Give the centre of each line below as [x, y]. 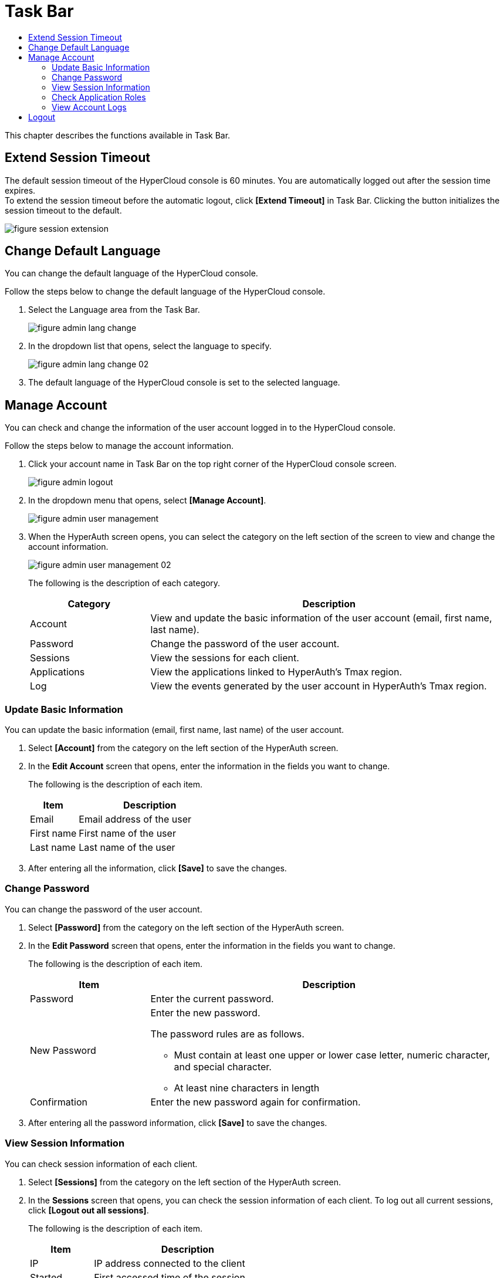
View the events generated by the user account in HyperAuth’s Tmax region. [319, 686]
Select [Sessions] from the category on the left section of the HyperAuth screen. [185, 1182]
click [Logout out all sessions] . [89, 1210]
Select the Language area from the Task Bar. [114, 310]
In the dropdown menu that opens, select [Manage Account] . [147, 501]
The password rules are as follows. [227, 1034]
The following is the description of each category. [124, 583]
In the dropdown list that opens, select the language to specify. [150, 346]
